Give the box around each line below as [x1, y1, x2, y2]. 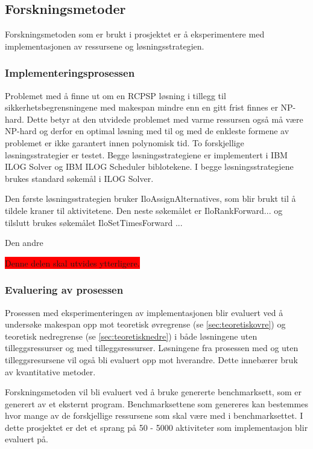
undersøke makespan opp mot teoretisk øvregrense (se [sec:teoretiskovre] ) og [5, 318, 286, 331]
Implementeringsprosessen [5, 65, 135, 80]
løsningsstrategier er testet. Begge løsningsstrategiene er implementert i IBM [5, 148, 288, 161]
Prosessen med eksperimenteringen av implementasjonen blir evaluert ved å [5, 306, 283, 318]
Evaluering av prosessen [5, 282, 124, 297]
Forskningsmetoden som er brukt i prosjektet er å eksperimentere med [5, 28, 265, 40]
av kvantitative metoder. [5, 365, 96, 378]
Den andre [5, 236, 43, 249]
